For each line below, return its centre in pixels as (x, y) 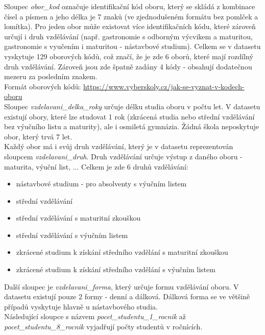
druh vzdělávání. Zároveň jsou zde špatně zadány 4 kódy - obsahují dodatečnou (128, 66)
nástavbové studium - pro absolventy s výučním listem (101, 184)
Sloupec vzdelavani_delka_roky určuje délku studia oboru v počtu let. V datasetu (132, 106)
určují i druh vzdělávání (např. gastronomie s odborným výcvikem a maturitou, (128, 36)
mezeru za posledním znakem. (51, 76)
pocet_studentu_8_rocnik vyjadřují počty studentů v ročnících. (103, 327)
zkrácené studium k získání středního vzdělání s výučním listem (116, 269)
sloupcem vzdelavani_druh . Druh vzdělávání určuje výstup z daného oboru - (123, 156)
